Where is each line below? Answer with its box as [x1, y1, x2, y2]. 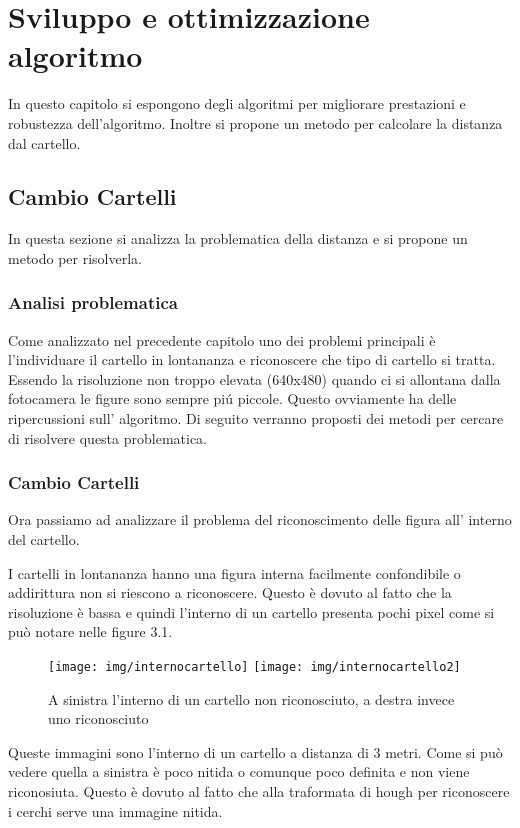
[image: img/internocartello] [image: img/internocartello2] [48, 660, 461, 675]
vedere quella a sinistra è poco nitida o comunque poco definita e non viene [8, 761, 470, 782]
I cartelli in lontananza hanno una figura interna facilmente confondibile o [8, 562, 461, 583]
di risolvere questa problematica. [8, 427, 207, 448]
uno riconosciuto [48, 708, 149, 729]
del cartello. [8, 529, 80, 550]
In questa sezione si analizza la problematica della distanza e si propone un [8, 228, 468, 249]
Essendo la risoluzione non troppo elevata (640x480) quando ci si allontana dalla [8, 368, 501, 389]
